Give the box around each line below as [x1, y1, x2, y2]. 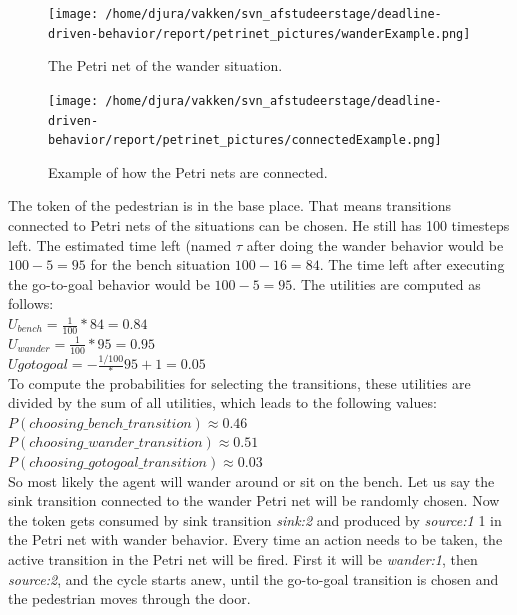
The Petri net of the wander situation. [48, 55, 283, 76]
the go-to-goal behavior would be [8, 273, 210, 294]
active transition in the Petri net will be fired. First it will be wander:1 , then [8, 548, 478, 569]
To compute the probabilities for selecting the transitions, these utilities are [8, 372, 471, 393]
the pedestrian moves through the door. [8, 588, 251, 609]
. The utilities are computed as [292, 273, 481, 294]
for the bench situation [90, 254, 231, 275]
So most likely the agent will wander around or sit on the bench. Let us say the [8, 470, 495, 491]
